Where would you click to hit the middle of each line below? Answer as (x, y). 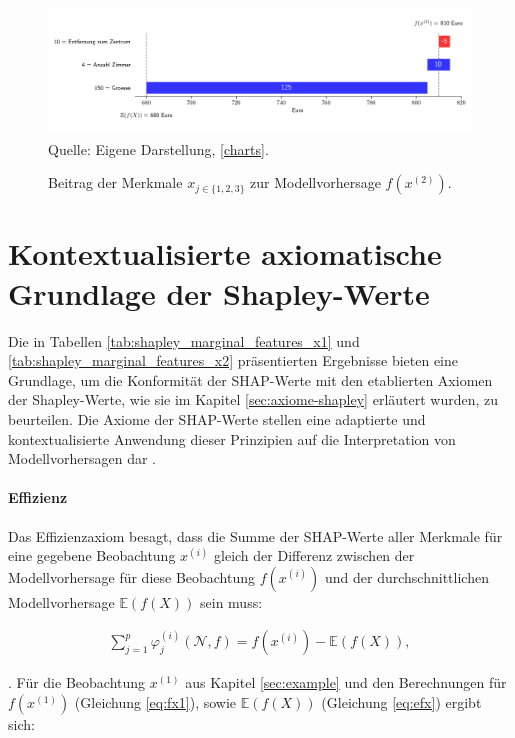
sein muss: (231, 601)
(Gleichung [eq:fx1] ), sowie (155, 701)
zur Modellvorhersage (315, 182)
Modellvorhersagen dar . (82, 458)
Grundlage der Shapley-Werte (219, 292)
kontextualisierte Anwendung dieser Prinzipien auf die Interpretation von (232, 438)
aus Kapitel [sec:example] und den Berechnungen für (346, 682)
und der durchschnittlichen (407, 576)
